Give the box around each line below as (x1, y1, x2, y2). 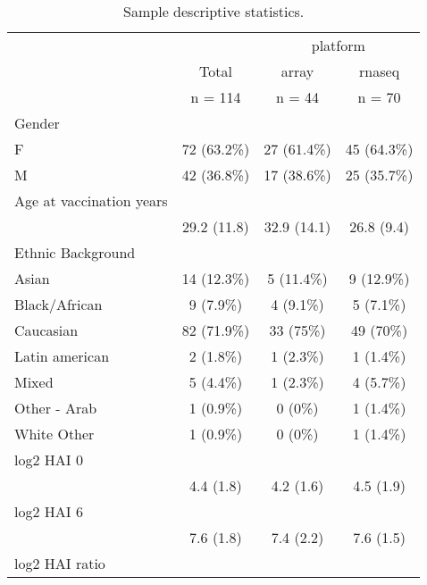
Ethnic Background (14, 242, 136, 263)
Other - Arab (14, 397, 97, 418)
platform (311, 35, 365, 55)
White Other (14, 423, 95, 444)
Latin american (14, 346, 110, 366)
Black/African (14, 294, 103, 314)
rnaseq (359, 61, 400, 81)
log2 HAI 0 (14, 449, 83, 470)
